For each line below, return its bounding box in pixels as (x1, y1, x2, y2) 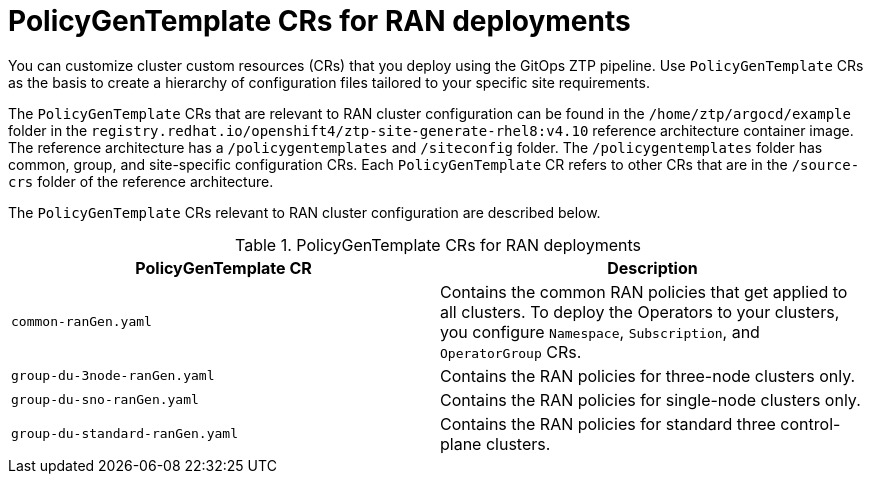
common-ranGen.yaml (11, 314, 152, 330)
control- (780, 413, 841, 434)
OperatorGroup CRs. (440, 341, 582, 362)
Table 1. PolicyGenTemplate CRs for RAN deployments (235, 234, 641, 255)
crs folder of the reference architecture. (8, 172, 274, 190)
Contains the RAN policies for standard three (440, 413, 776, 434)
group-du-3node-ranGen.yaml (11, 368, 215, 384)
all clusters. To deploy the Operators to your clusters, (440, 301, 840, 322)
